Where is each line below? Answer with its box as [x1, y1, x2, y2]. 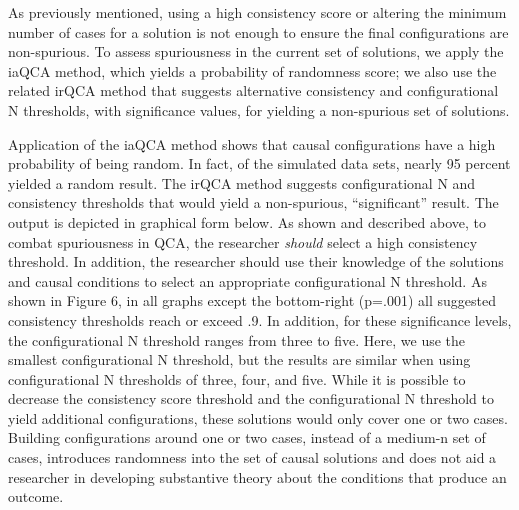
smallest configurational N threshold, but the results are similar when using [8, 349, 471, 370]
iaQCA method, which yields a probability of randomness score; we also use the [8, 60, 497, 81]
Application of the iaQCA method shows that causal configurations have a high [8, 133, 496, 154]
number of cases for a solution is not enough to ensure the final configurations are [8, 21, 509, 42]
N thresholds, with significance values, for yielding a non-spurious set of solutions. [8, 99, 510, 120]
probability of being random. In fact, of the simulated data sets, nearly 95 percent [8, 153, 511, 174]
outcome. [8, 486, 64, 507]
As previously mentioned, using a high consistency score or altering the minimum [8, 2, 507, 22]
